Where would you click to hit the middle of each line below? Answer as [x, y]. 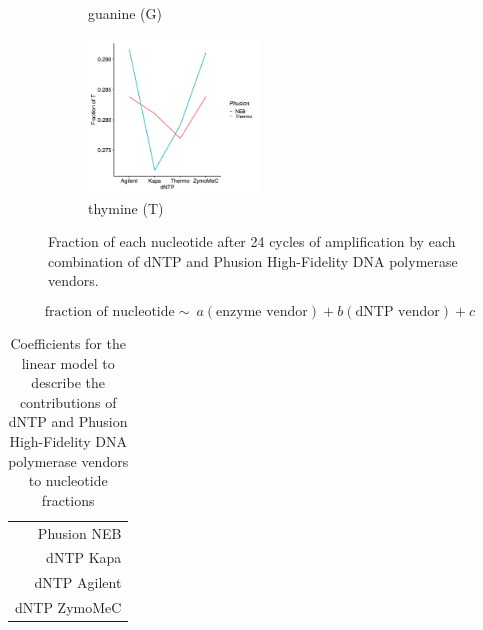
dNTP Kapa [84, 557]
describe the [68, 382]
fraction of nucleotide [109, 312]
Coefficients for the [68, 343]
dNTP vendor [397, 312]
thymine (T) [126, 207]
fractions [68, 499]
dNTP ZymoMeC [68, 607]
